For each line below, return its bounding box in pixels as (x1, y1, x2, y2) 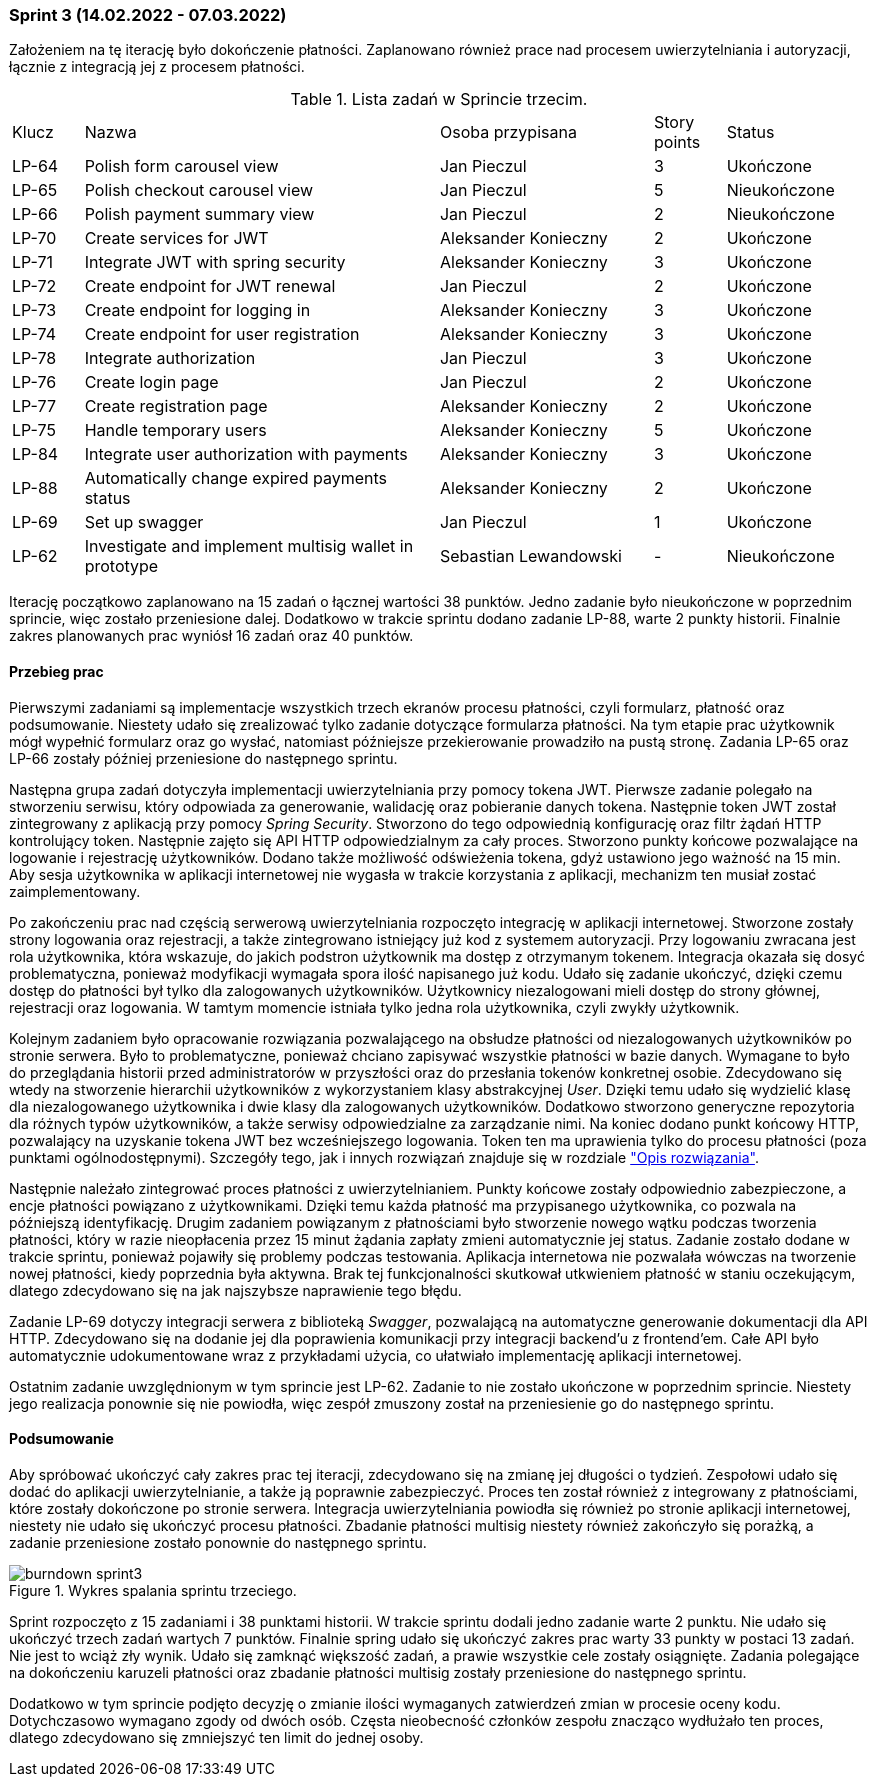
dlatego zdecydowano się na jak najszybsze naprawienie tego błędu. (9, 1281, 462, 1299)
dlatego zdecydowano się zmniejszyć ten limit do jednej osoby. (9, 1728, 424, 1746)
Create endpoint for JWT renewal (84, 276, 336, 297)
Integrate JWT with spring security (84, 252, 346, 273)
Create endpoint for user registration (84, 324, 360, 345)
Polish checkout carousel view (84, 180, 314, 201)
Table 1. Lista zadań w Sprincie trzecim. (290, 89, 588, 110)
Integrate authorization (84, 348, 256, 369)
